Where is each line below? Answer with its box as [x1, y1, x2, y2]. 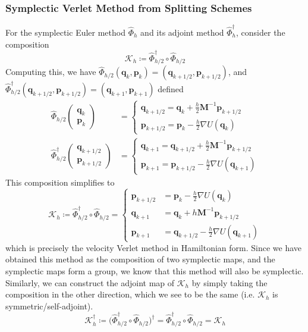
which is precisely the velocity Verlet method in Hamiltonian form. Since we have [5, 241, 302, 253]
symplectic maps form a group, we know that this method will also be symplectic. [5, 265, 304, 277]
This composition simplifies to [5, 176, 115, 188]
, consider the [236, 26, 285, 38]
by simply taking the [191, 276, 268, 289]
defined [158, 83, 184, 95]
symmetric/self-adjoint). [5, 299, 93, 312]
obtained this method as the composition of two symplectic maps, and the [5, 253, 275, 265]
